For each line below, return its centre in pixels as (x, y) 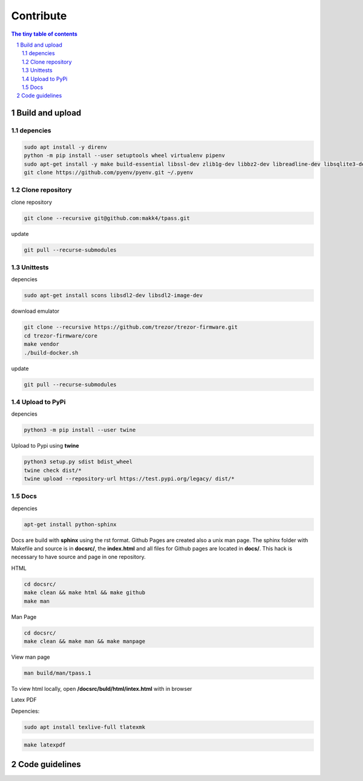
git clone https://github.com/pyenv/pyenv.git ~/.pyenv (109, 173)
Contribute (39, 16)
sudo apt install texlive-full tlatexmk (84, 727)
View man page (31, 657)
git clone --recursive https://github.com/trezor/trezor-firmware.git (131, 327)
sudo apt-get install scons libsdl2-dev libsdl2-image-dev (113, 296)
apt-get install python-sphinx (70, 524)
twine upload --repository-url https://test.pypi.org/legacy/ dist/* (129, 479)
